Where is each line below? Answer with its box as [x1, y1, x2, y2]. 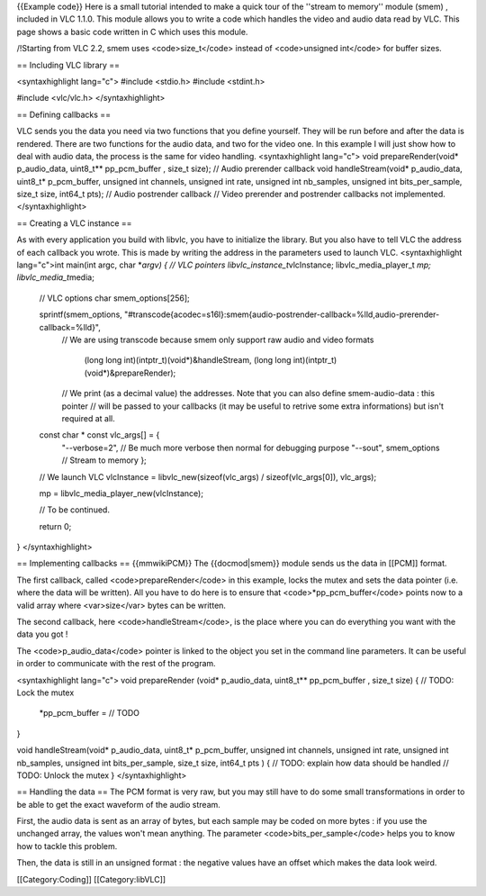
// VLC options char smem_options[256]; [39, 293, 191, 303]
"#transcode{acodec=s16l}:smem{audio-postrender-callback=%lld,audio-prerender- [123, 309, 440, 320]
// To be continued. [39, 504, 110, 515]
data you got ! [16, 629, 68, 639]
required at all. [61, 412, 116, 423]
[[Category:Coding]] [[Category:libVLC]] [16, 873, 166, 884]
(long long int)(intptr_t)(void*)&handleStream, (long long [84, 355, 292, 366]
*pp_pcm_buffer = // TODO [39, 708, 139, 719]
